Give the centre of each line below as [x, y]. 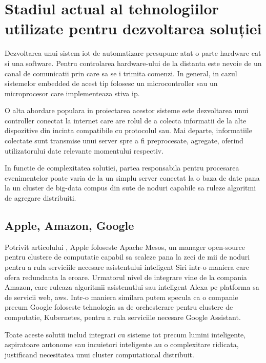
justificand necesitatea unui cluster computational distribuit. [99, 354]
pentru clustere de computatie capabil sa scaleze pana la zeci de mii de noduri [127, 257]
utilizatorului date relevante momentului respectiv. [84, 150]
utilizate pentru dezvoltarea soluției [133, 28]
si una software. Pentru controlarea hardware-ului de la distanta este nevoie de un [133, 63]
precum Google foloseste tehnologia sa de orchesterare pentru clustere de [119, 307]
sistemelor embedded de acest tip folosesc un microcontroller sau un [111, 83]
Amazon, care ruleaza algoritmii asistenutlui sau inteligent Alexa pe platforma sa [132, 287]
